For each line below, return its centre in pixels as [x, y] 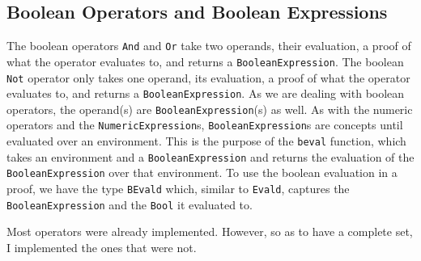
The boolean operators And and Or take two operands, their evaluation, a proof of [209, 46]
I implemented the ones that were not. [102, 248]
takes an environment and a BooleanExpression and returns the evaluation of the [210, 156]
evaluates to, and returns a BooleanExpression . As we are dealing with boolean [206, 93]
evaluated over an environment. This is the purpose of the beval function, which [206, 141]
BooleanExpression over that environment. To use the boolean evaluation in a [202, 173]
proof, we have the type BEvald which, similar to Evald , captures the [178, 189]
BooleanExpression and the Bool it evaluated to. [130, 204]
